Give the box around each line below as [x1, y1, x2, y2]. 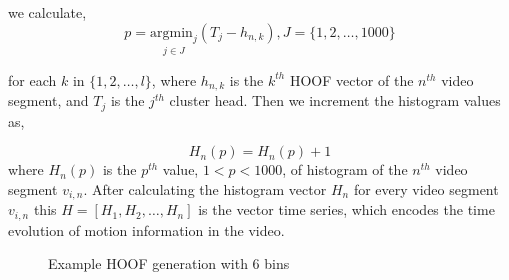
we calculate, [8, 2, 87, 22]
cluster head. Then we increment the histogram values [169, 90, 501, 111]
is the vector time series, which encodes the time [198, 199, 495, 220]
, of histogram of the [282, 159, 408, 180]
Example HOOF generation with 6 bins [48, 253, 290, 274]
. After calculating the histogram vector [83, 178, 327, 199]
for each [8, 69, 57, 90]
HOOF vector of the [289, 69, 414, 90]
